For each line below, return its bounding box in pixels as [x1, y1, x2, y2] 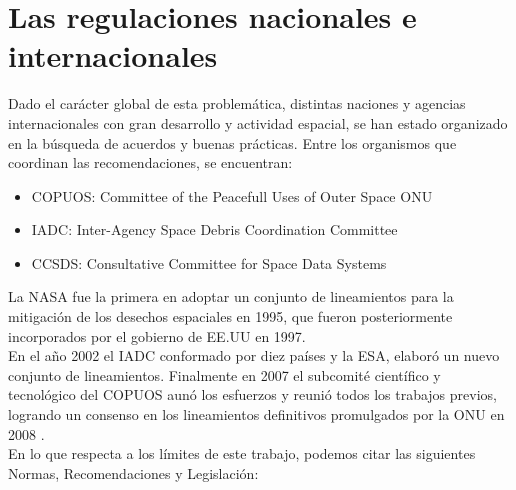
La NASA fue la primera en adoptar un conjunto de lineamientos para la [8, 286, 454, 307]
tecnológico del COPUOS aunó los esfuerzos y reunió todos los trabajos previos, [8, 384, 497, 405]
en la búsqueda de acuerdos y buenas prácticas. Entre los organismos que [8, 132, 457, 153]
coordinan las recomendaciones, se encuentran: [8, 152, 293, 173]
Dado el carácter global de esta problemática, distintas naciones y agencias [8, 93, 466, 114]
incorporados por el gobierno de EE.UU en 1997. [8, 325, 306, 346]
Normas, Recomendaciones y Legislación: [8, 462, 259, 483]
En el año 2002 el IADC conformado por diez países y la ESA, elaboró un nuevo [8, 345, 500, 366]
